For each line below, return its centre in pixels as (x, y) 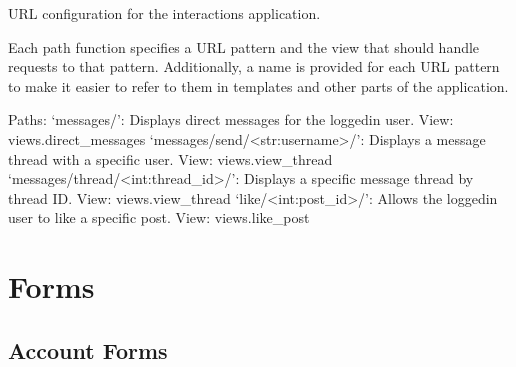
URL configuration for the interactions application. (164, 13)
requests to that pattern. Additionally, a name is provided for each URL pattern (254, 66)
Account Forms (88, 349)
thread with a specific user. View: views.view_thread (170, 158)
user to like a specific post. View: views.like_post (159, 217)
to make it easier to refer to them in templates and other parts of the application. (258, 85)
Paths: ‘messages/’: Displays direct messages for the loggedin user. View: (231, 119)
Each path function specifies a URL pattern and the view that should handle (244, 46)
